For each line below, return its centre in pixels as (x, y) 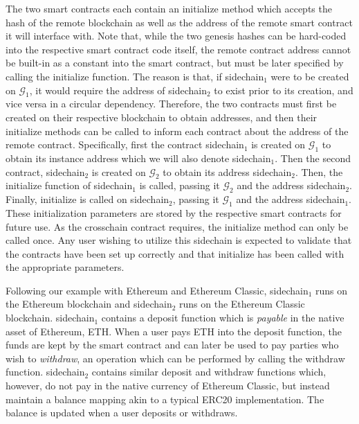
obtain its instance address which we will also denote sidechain (138, 158)
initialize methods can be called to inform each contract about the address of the (177, 131)
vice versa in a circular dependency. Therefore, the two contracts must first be (171, 104)
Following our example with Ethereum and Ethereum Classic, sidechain (157, 290)
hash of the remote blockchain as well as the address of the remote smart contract (179, 22)
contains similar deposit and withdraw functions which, (209, 372)
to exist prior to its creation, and (284, 90)
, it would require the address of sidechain (118, 90)
